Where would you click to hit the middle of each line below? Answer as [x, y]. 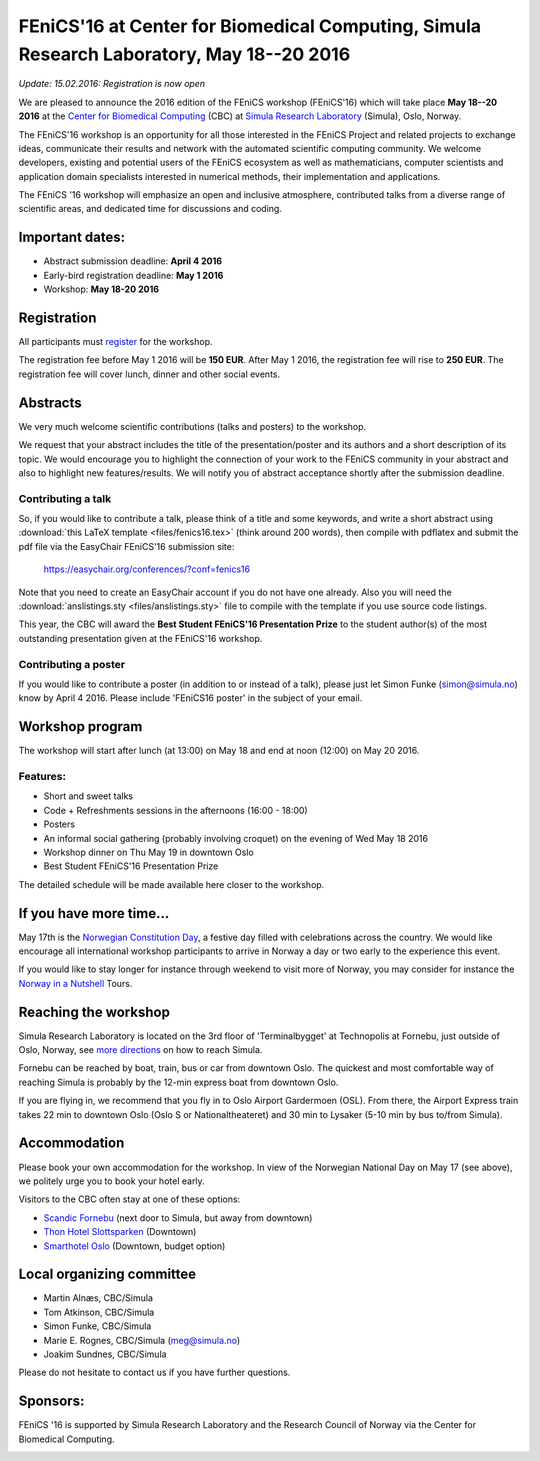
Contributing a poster [71, 664]
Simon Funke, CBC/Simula [97, 1326]
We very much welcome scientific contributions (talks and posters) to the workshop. [192, 426]
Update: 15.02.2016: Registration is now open [111, 84]
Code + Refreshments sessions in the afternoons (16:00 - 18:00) [176, 810]
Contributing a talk [65, 498]
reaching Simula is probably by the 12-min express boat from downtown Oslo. [178, 1082]
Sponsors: [51, 1401]
